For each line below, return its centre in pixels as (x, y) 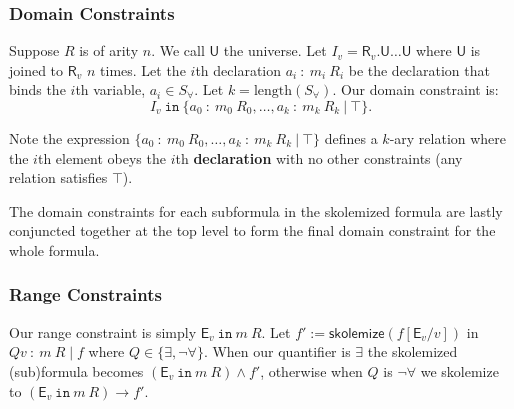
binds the (37, 89)
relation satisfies (58, 177)
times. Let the (143, 69)
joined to (36, 69)
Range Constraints (85, 294)
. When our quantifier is (277, 351)
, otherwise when (311, 370)
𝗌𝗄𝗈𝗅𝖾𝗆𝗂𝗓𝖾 (356, 333)
